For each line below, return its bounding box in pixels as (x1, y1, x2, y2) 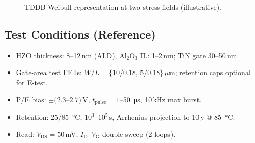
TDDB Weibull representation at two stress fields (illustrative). (24, 2, 221, 12)
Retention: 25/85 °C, (16, 112, 82, 122)
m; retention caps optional (169, 67, 251, 78)
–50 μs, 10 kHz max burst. (119, 94, 202, 104)
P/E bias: (16, 94, 46, 104)
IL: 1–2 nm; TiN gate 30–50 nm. (140, 50, 239, 60)
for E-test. (16, 77, 48, 87)
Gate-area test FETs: (16, 67, 82, 78)
